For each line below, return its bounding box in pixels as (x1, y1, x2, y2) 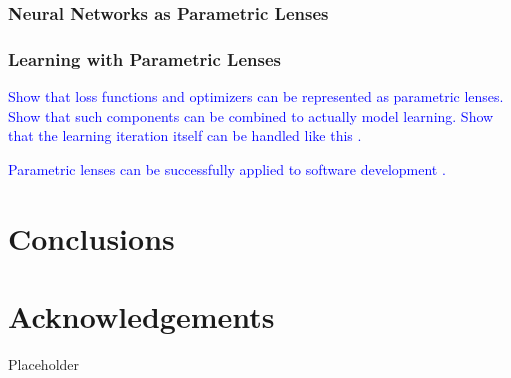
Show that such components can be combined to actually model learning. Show (8, 105, 494, 126)
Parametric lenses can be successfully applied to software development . (8, 158, 446, 179)
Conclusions (8, 217, 175, 258)
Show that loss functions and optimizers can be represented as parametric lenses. (8, 86, 504, 107)
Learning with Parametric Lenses (8, 46, 281, 71)
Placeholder (8, 353, 80, 374)
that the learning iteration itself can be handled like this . (8, 125, 362, 146)
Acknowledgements (8, 296, 275, 336)
